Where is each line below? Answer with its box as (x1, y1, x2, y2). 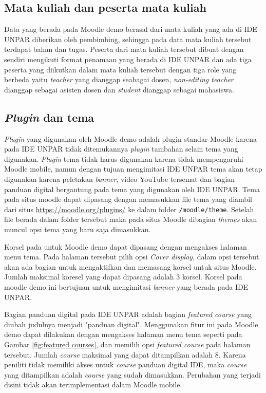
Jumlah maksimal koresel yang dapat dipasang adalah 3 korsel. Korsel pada (4, 271, 242, 282)
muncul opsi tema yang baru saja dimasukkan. (4, 223, 151, 234)
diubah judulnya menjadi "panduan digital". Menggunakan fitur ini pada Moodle (4, 319, 258, 329)
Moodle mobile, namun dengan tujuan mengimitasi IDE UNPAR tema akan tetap (4, 163, 262, 174)
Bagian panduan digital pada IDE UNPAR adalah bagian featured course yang (4, 309, 252, 320)
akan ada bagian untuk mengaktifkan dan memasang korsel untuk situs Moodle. (4, 261, 257, 272)
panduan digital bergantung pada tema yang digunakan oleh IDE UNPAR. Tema (4, 183, 260, 194)
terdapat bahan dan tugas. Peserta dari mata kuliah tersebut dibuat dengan (4, 44, 244, 54)
